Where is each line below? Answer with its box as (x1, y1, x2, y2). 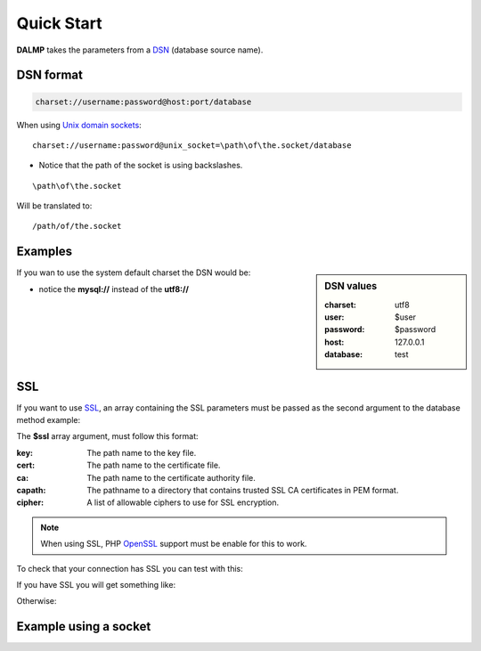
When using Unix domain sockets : (16, 119, 142, 130)
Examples (16, 244, 73, 259)
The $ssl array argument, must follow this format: (16, 431, 200, 442)
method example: (16, 415, 80, 426)
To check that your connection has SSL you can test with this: (16, 563, 244, 574)
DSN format (16, 68, 84, 83)
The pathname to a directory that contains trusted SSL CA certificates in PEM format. (86, 485, 399, 496)
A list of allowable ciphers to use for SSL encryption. (86, 497, 280, 508)
